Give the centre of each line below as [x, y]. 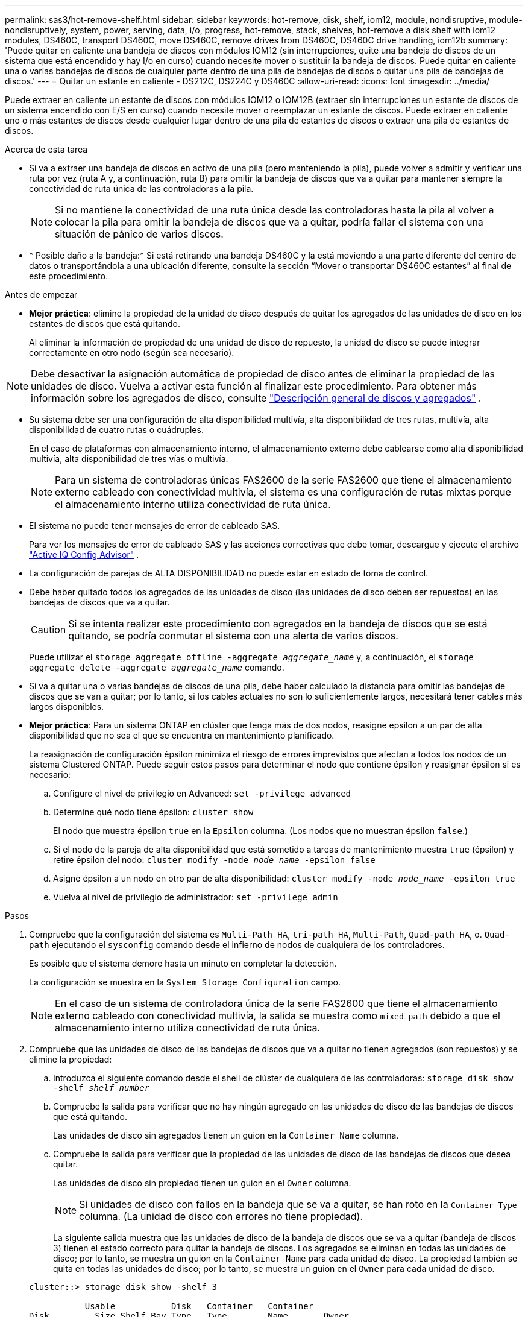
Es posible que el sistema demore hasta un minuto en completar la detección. [183, 963]
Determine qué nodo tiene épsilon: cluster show [153, 812]
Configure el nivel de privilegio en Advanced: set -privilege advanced [202, 793]
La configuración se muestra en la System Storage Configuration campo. [185, 982]
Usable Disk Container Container [199, 1306]
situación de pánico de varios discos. [139, 234]
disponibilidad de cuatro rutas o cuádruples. [116, 430]
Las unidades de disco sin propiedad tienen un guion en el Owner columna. [202, 1183]
